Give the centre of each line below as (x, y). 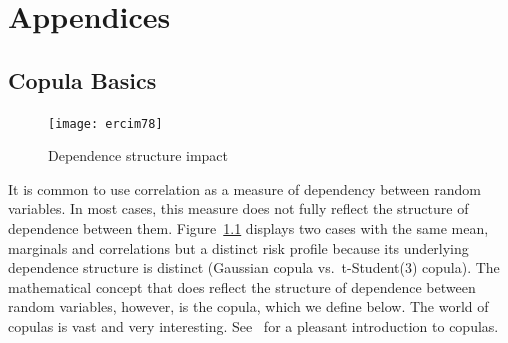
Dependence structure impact (138, 155)
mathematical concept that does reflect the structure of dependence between (242, 286)
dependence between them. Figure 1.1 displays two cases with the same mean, (248, 228)
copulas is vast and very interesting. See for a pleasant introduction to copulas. (253, 325)
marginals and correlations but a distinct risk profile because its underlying (238, 247)
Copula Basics (82, 79)
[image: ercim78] (105, 123)
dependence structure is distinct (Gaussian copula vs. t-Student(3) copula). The (254, 267)
